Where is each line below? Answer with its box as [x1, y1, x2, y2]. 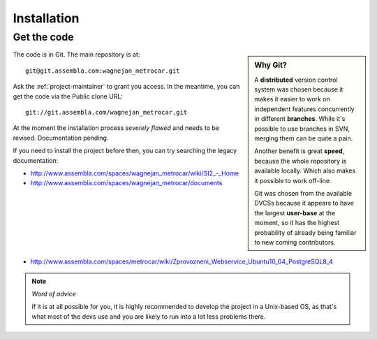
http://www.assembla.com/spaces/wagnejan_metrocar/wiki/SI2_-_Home [30, 168, 239, 178]
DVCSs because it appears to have [254, 199, 354, 208]
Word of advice [31, 290, 77, 298]
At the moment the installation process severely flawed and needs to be [13, 124, 220, 132]
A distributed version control [254, 75, 338, 84]
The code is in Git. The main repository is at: [13, 50, 140, 59]
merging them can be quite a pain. [254, 134, 353, 143]
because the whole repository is [254, 157, 347, 165]
